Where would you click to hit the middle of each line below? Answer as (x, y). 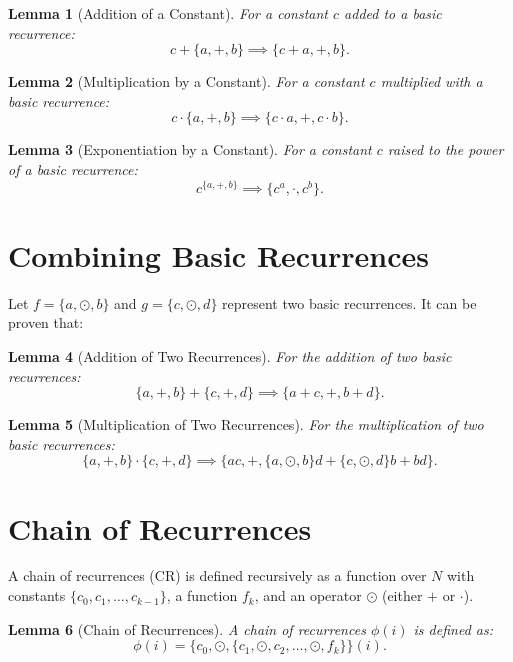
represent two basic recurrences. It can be (349, 302)
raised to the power (445, 149)
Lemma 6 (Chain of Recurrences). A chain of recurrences (187, 628)
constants (37, 595)
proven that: (46, 322)
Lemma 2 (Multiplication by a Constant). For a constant (186, 81)
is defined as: (453, 628)
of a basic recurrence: (73, 168)
